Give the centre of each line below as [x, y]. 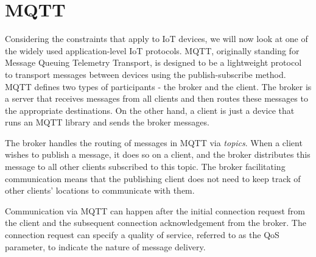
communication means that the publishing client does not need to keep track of [153, 178]
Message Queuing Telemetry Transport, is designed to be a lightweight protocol [153, 62]
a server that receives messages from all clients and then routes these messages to [156, 98]
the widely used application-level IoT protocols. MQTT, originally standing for [152, 50]
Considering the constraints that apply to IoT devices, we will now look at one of [156, 39]
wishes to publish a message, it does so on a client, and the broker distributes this [158, 154]
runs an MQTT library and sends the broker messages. [107, 122]
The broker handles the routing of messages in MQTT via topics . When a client [154, 142]
